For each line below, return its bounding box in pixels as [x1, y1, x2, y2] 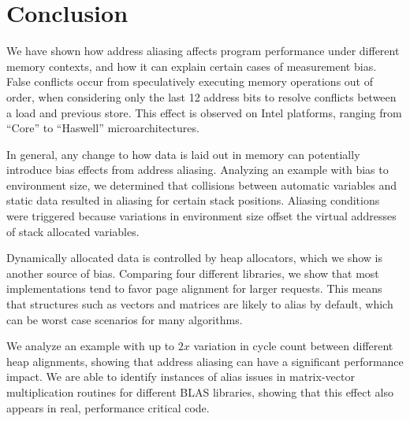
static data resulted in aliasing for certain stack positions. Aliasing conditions [6, 192, 380, 209]
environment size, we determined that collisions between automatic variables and [6, 176, 397, 193]
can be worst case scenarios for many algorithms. [6, 311, 243, 327]
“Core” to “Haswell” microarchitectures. [6, 120, 199, 136]
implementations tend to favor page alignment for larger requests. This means [6, 280, 382, 297]
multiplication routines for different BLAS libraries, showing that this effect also [6, 384, 393, 400]
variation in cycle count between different [193, 338, 393, 354]
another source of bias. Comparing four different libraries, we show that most [6, 264, 379, 281]
